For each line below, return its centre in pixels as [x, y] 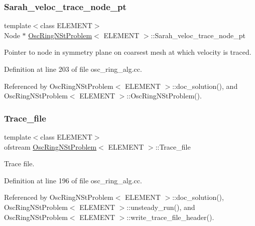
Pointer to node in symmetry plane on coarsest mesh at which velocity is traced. [128, 52]
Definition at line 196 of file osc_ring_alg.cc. [73, 180]
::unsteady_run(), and [161, 207]
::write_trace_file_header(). [170, 217]
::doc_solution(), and [205, 86]
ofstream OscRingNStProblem [50, 146]
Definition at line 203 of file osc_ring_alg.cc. [73, 69]
